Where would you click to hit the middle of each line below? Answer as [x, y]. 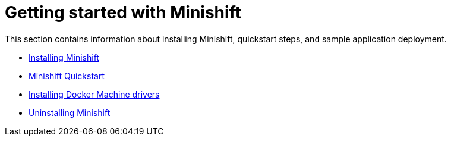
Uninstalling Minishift [70, 112]
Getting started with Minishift [123, 12]
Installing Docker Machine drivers [94, 94]
